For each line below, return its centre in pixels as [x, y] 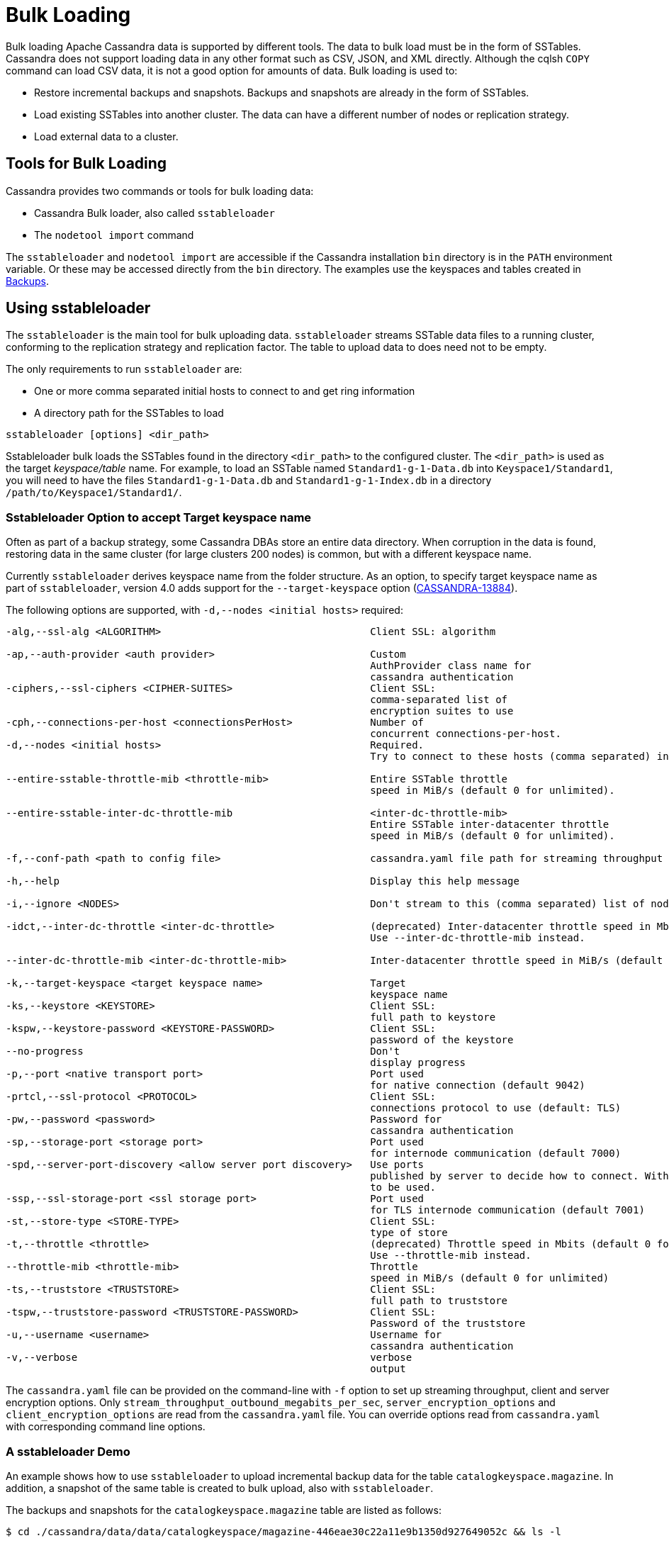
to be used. [403, 1188]
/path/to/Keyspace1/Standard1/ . [94, 493]
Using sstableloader [78, 308]
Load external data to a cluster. [106, 136]
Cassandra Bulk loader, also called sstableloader [154, 213]
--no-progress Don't [203, 1051]
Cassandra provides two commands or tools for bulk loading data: [160, 191]
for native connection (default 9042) [478, 1085]
